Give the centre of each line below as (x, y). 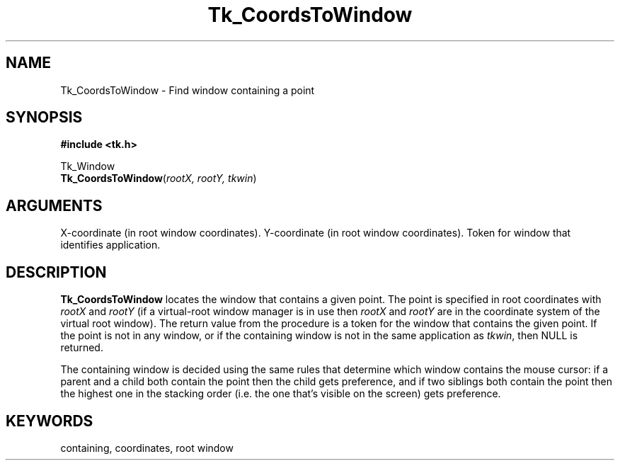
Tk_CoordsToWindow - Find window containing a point (188, 90)
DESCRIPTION (56, 272)
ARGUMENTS (54, 205)
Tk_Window (88, 166)
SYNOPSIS (44, 118)
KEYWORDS (50, 421)
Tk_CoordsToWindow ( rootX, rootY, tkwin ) (159, 178)
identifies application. (110, 245)
